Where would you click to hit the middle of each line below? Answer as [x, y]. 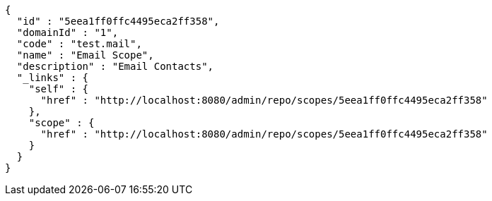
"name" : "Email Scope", [85, 55]
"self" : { [59, 89]
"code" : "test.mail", [79, 44]
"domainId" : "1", [68, 32]
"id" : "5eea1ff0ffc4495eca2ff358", [118, 21]
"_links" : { [53, 78]
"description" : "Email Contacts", [115, 66]
